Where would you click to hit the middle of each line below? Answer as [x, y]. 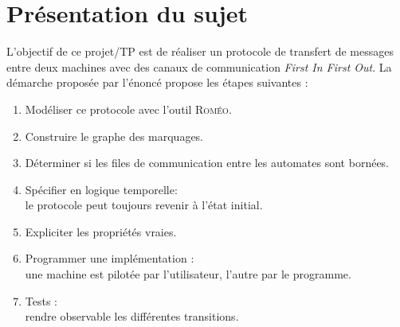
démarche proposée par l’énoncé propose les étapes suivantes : [157, 82]
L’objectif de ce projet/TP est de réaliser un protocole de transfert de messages [200, 51]
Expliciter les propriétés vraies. [101, 231]
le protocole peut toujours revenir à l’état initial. [144, 205]
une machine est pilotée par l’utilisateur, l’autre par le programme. [188, 274]
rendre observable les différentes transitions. [132, 316]
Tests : [41, 300]
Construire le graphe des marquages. [114, 136]
